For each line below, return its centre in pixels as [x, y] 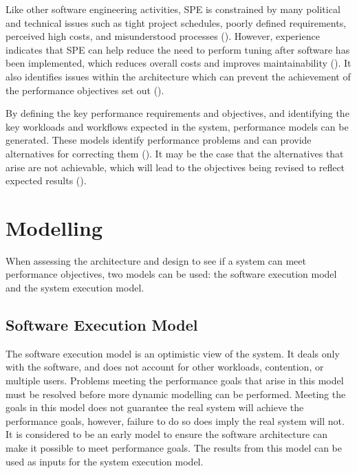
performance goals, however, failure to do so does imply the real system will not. [175, 420]
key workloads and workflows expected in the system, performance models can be [177, 126]
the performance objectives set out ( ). [85, 90]
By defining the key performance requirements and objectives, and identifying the [177, 113]
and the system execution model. [75, 288]
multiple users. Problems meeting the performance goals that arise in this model [175, 381]
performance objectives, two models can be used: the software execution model [171, 274]
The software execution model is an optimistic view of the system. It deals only [173, 353]
